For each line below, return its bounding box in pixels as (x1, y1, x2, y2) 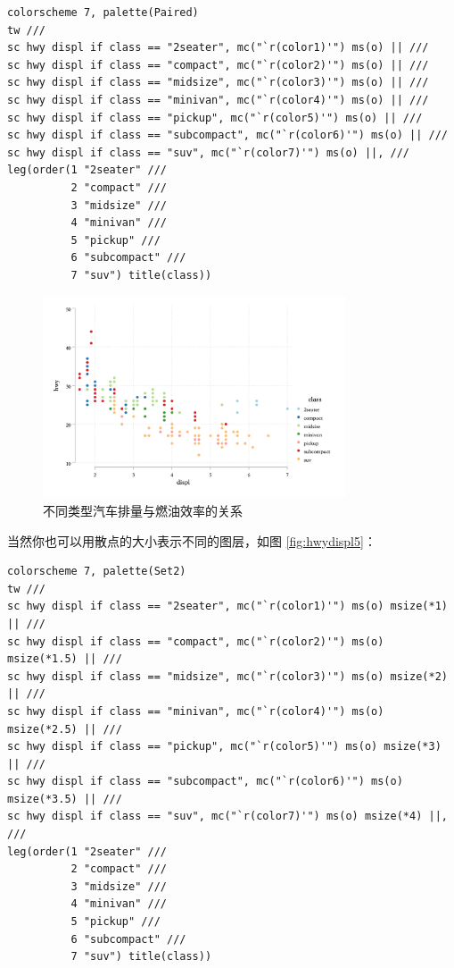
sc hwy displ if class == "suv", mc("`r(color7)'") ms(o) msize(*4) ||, (7, 810, 448, 823)
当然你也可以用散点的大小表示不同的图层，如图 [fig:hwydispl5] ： (7, 531, 376, 550)
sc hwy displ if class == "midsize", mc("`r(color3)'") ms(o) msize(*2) (7, 669, 448, 683)
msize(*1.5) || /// (7, 652, 122, 666)
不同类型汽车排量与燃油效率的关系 (43, 501, 243, 519)
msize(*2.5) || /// (7, 722, 122, 736)
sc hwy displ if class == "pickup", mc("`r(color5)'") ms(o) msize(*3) (7, 740, 442, 753)
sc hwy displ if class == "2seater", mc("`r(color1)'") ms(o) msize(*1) (7, 600, 448, 613)
